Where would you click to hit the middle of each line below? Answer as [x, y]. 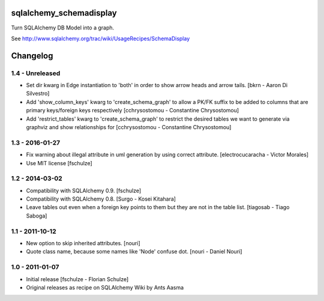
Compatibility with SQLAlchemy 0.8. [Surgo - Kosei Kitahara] [101, 199]
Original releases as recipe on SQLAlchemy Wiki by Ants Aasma [105, 287]
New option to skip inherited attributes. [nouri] [83, 243]
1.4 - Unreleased [36, 73]
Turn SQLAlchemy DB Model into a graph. [63, 28]
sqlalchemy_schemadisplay [64, 13]
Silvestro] [38, 94]
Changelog [32, 56]
